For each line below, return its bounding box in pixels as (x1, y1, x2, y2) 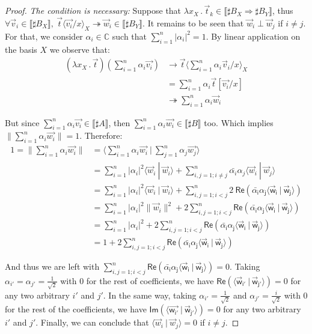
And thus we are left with (5, 260, 100, 273)
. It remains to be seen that (142, 17, 244, 29)
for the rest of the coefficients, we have (5, 303, 147, 315)
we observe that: (49, 43, 110, 55)
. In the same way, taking (103, 288, 197, 301)
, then (108, 116, 130, 129)
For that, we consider (5, 29, 83, 42)
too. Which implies (204, 116, 274, 129)
